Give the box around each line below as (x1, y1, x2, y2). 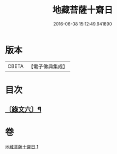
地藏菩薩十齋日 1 (5, 144, 38, 150)
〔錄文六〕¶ (5, 106, 42, 114)
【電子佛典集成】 (28, 63, 68, 70)
